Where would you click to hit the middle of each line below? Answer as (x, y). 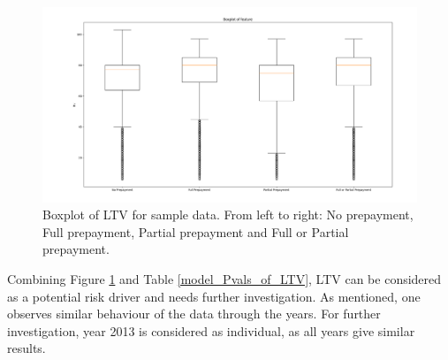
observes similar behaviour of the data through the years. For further (194, 314)
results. (27, 348)
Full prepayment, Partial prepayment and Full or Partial (196, 231)
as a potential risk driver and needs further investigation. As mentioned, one (214, 296)
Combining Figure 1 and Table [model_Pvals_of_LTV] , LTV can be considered (224, 279)
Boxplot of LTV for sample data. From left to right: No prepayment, (228, 214)
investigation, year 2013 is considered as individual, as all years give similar (211, 330)
